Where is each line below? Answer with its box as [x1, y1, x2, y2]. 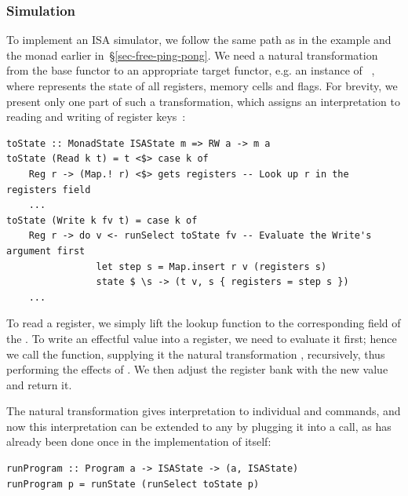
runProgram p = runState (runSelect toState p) [6, 478, 260, 490]
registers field [6, 184, 91, 195]
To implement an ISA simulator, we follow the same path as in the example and [6, 31, 392, 48]
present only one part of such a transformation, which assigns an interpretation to [6, 93, 400, 109]
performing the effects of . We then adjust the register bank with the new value [6, 361, 388, 377]
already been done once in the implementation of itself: [6, 433, 271, 450]
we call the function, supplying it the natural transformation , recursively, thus [6, 345, 385, 362]
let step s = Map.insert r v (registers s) [96, 261, 327, 272]
